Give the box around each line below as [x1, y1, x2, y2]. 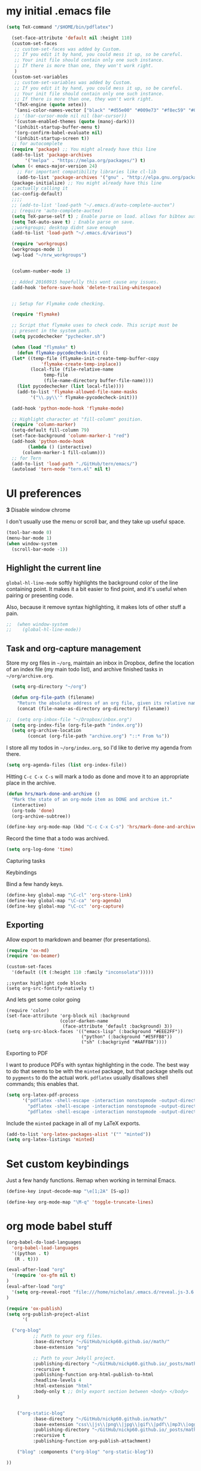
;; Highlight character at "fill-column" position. [11, 416, 144, 422]
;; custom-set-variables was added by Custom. [14, 79, 133, 85]
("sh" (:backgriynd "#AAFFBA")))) [81, 1039, 167, 1045]
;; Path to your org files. [32, 1333, 103, 1339]
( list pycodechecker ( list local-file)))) [17, 383, 124, 389]
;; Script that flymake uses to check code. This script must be [11, 322, 178, 328]
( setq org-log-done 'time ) [6, 846, 74, 852]
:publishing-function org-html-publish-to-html [32, 1372, 154, 1378]
